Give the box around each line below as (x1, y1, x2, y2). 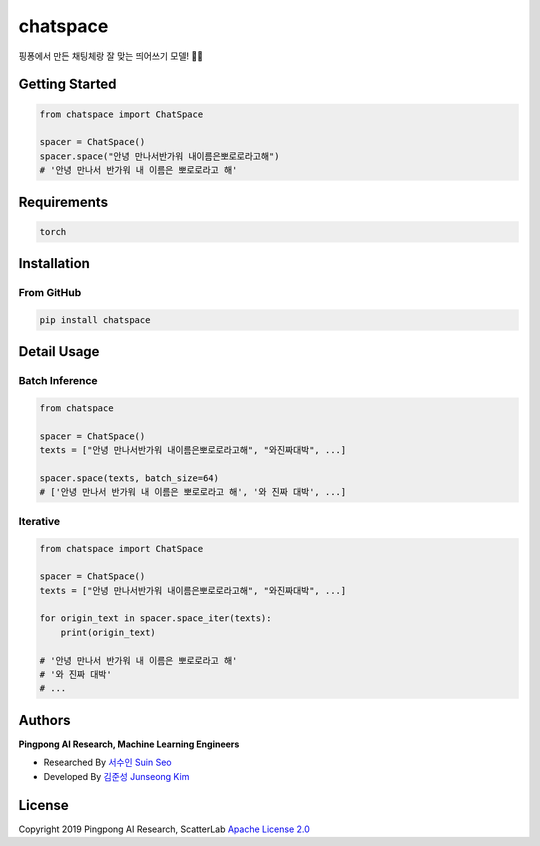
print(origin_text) (60, 626, 157, 638)
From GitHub (18, 286, 82, 300)
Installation (18, 255, 90, 272)
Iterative (18, 514, 61, 528)
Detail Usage (18, 343, 100, 360)
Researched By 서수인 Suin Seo (43, 756, 172, 769)
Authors (18, 711, 71, 729)
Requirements (18, 193, 109, 210)
